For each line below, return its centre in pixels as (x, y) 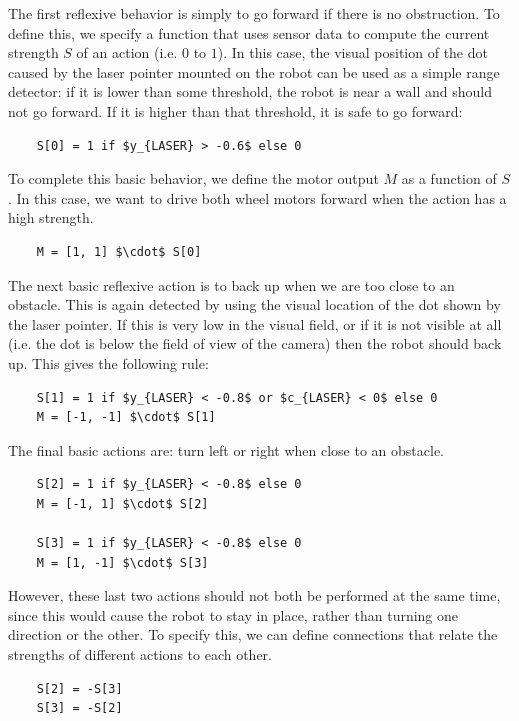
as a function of (449, 178)
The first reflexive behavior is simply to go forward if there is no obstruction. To (254, 13)
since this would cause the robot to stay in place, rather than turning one (233, 614)
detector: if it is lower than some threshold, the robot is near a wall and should (250, 91)
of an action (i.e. (127, 52)
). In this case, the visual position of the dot (352, 52)
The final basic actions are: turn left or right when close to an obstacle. (226, 449)
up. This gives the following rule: (108, 362)
